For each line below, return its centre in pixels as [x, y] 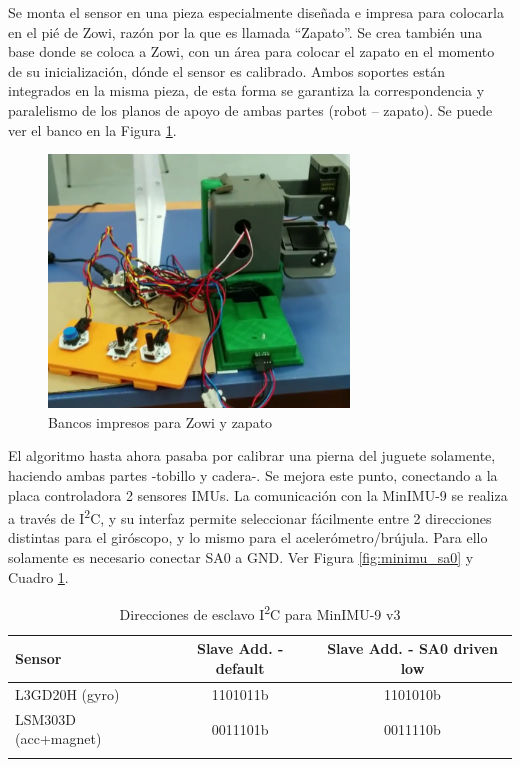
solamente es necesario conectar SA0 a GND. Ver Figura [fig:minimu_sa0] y [241, 557]
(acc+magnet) [58, 738]
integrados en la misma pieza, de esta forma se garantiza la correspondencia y [246, 90]
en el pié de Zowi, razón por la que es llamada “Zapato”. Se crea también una [245, 31]
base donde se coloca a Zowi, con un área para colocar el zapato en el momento [251, 51]
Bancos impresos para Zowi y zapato [160, 421]
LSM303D [46, 718]
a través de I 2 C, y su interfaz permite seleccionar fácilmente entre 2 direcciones [250, 516]
